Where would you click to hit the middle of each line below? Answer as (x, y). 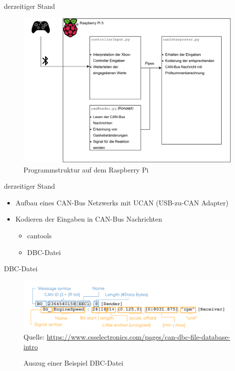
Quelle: (34, 336)
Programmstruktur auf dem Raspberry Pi (86, 169)
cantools (39, 235)
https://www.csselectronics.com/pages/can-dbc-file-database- (139, 336)
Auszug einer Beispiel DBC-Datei (73, 363)
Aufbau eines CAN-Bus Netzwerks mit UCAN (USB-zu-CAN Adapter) (122, 202)
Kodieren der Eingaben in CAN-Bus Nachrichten (89, 219)
